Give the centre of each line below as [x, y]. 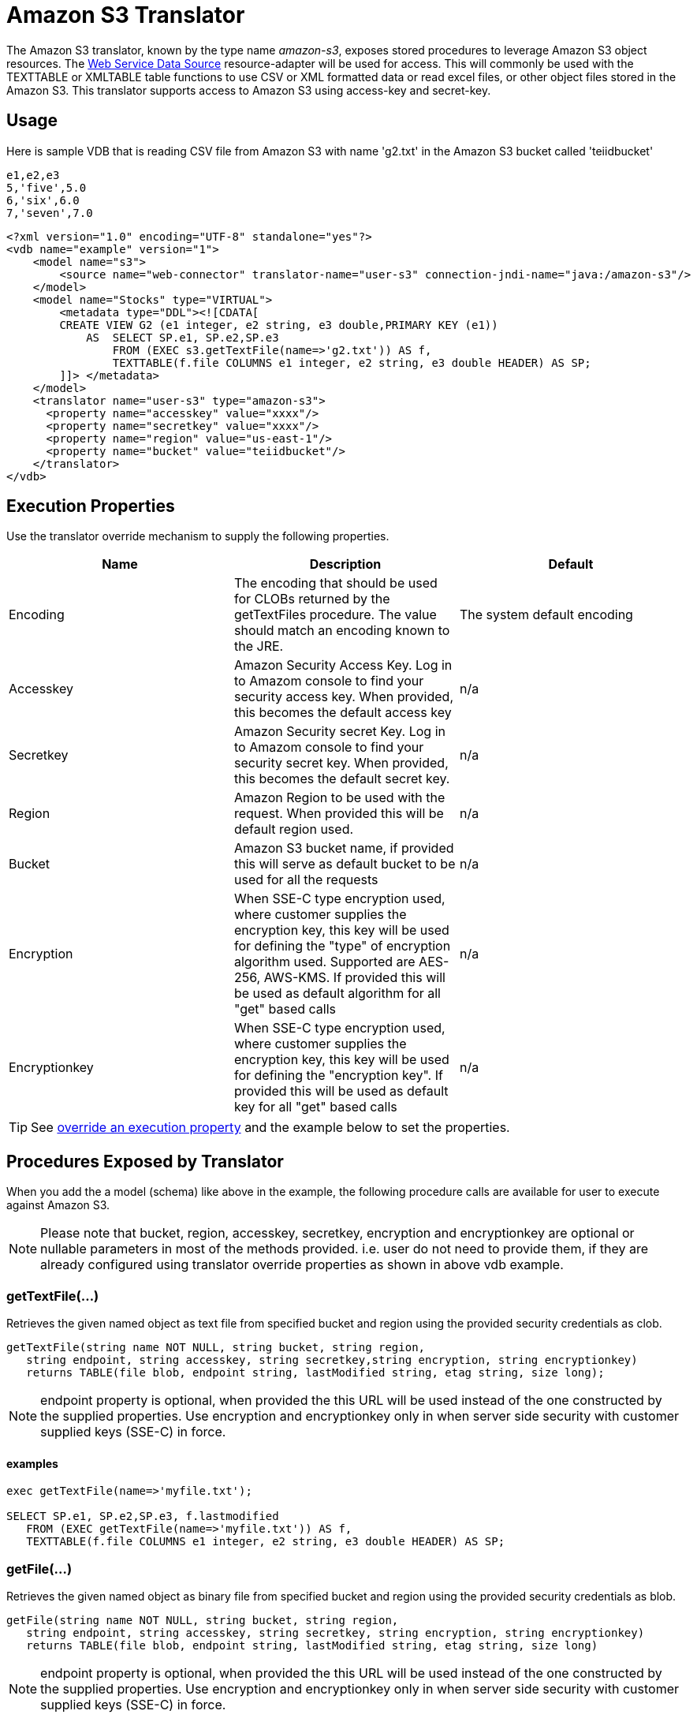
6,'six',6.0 [43, 200]
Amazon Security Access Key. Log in [343, 665]
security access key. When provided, [344, 697]
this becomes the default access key [343, 713]
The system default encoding [546, 615]
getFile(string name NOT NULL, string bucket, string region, [203, 1620]
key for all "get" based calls [315, 1107]
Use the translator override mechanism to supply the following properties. [198, 536]
